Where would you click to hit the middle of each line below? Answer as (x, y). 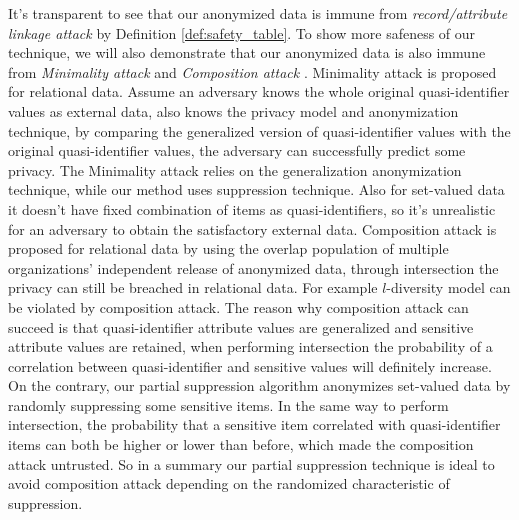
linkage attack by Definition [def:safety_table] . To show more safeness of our (242, 32)
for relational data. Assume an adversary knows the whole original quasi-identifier (259, 91)
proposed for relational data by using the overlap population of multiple (228, 248)
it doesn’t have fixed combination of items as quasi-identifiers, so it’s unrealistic (252, 208)
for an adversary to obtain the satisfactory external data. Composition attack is (252, 228)
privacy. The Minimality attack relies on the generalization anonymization (235, 169)
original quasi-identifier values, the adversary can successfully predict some (237, 150)
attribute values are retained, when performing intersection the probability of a (250, 346)
